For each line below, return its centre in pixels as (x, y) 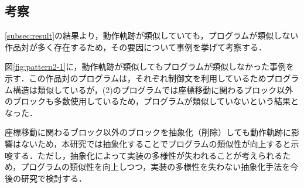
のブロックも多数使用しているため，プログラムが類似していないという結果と (152, 101)
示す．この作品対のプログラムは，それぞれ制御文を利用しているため (136, 78)
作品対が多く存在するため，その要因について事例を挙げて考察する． (136, 47)
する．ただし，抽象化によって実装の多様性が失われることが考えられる (148, 155)
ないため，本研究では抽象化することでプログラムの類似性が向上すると (156, 143)
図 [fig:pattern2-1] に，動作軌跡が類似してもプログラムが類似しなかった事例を (150, 66)
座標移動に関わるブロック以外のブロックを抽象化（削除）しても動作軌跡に (148, 132)
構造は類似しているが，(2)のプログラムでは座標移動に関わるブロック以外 (153, 89)
